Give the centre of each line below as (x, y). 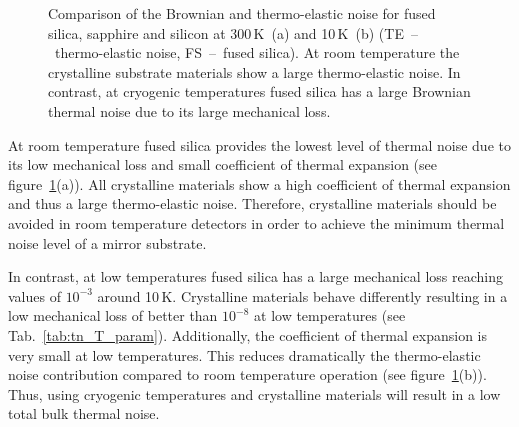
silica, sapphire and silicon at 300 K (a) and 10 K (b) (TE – (233, 32)
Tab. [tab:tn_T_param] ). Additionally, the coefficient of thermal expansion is (248, 334)
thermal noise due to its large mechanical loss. (189, 110)
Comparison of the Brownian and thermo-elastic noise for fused (242, 13)
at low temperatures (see (330, 315)
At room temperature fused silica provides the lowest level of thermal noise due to (259, 144)
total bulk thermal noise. (84, 413)
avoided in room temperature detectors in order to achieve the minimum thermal (256, 222)
